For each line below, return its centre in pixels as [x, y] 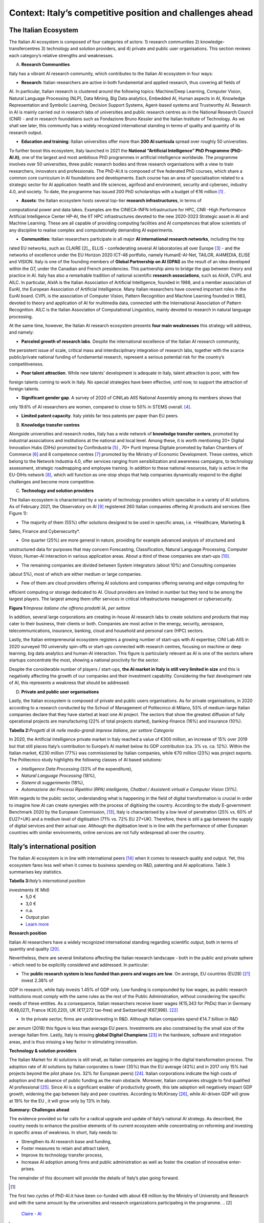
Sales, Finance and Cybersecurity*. [44, 531]
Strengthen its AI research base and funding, [66, 1141]
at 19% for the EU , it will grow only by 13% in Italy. [60, 1101]
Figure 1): [18, 513]
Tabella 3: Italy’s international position [47, 881]
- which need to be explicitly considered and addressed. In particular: [79, 965]
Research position [28, 933]
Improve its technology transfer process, [62, 1155]
